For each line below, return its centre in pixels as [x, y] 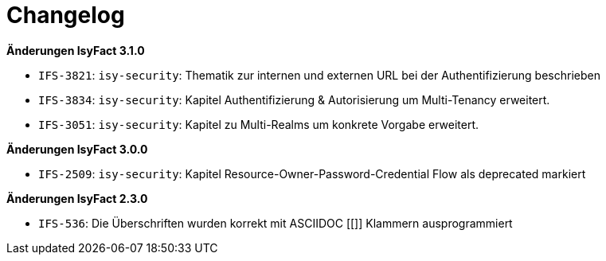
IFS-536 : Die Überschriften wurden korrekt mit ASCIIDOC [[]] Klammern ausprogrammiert [276, 223]
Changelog [66, 15]
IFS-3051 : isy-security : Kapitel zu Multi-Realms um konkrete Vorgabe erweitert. [258, 124]
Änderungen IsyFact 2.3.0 [77, 198]
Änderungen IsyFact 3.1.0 [76, 50]
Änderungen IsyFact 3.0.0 [77, 149]
